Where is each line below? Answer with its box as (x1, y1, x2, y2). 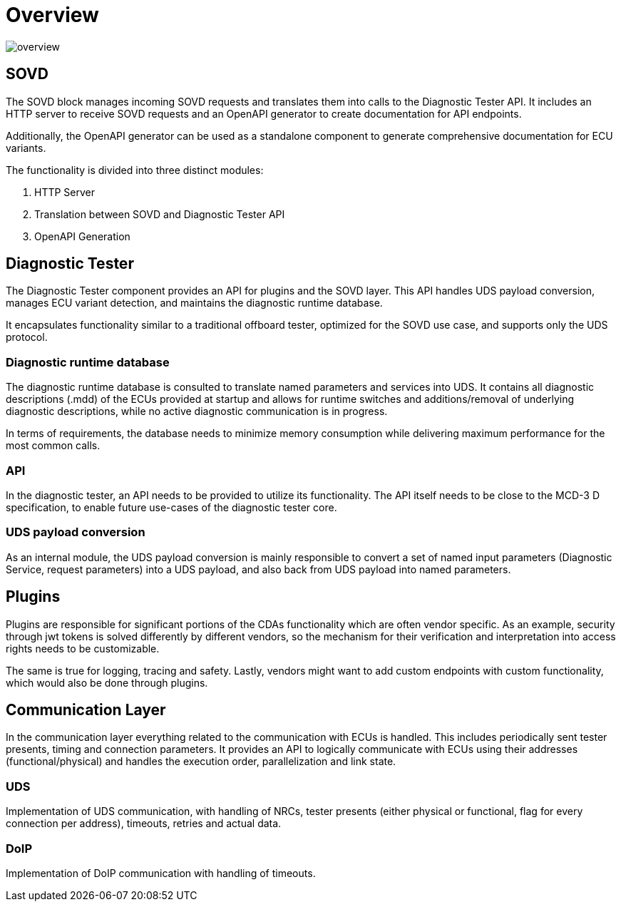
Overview (6, 3, 99, 27)
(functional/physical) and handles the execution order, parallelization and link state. (6, 755, 396, 768)
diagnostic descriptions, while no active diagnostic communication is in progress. (6, 405, 388, 418)
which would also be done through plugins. (6, 676, 208, 689)
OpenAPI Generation (34, 230, 130, 242)
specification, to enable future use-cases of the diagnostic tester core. (6, 501, 337, 513)
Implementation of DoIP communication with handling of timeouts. (6, 866, 316, 879)
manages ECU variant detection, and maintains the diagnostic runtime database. (6, 297, 383, 309)
